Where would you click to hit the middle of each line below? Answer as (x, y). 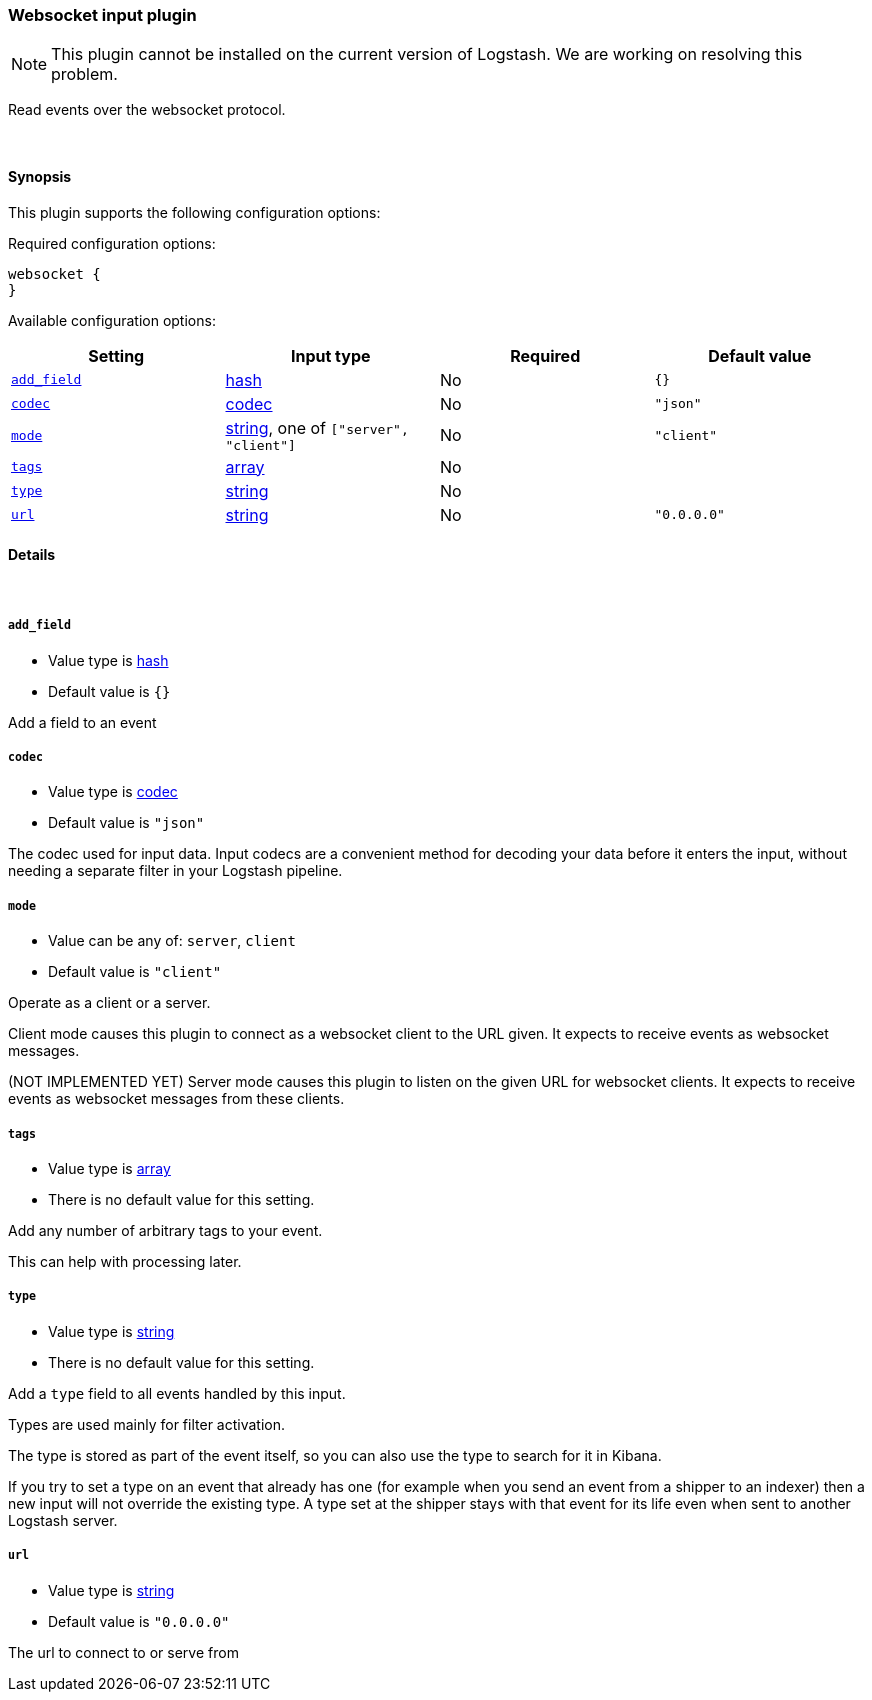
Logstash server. (63, 1520)
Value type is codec (113, 792)
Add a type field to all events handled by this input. (177, 1393)
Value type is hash (108, 660)
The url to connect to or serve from (123, 1652)
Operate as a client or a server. (109, 1003)
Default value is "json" (126, 823)
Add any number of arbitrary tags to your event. (165, 1230)
